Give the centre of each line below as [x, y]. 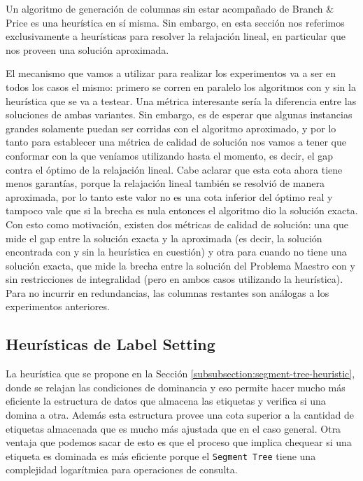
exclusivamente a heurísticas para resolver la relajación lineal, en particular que [176, 36]
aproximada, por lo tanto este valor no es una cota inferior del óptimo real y [169, 196]
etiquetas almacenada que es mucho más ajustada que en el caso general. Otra [173, 428]
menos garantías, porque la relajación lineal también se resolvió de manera [165, 183]
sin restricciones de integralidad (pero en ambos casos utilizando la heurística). [175, 279]
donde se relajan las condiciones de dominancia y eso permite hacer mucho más [176, 387]
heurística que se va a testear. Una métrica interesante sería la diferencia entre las [181, 100]
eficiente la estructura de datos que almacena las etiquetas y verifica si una [166, 401]
